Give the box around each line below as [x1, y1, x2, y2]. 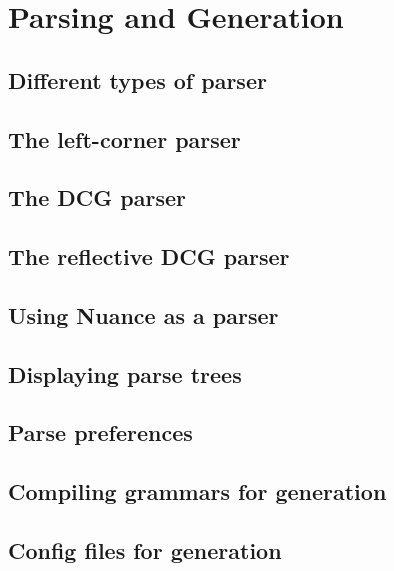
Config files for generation [8, 535, 282, 566]
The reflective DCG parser [8, 241, 290, 272]
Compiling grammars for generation [8, 476, 387, 507]
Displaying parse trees [8, 358, 242, 389]
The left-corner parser [8, 123, 241, 154]
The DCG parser [8, 182, 186, 213]
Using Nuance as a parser [8, 299, 279, 330]
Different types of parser [8, 64, 267, 95]
